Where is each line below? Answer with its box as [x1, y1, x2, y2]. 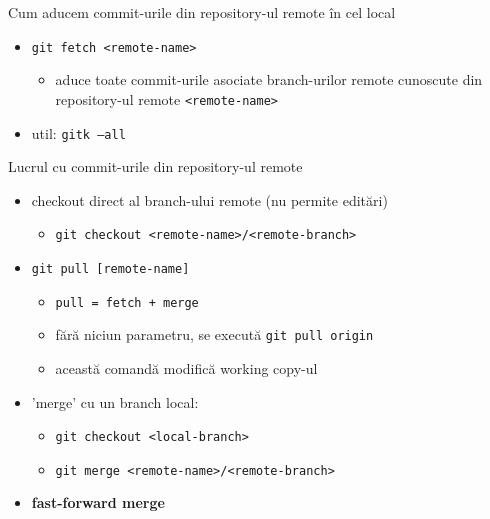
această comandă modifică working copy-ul [55, 357, 318, 378]
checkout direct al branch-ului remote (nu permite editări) [31, 189, 388, 210]
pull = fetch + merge [55, 295, 199, 310]
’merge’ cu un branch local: [31, 391, 199, 412]
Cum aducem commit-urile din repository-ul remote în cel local [8, 2, 396, 22]
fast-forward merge [31, 492, 165, 513]
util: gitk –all [31, 122, 126, 143]
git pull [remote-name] [31, 262, 190, 276]
